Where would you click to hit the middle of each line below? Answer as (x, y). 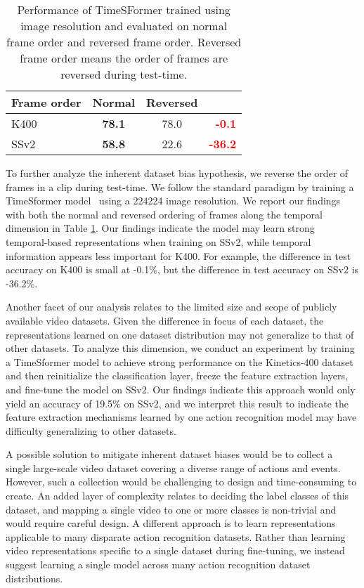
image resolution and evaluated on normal (124, 26)
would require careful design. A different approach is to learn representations (171, 523)
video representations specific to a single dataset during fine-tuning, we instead (175, 550)
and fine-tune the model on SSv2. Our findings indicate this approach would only (181, 389)
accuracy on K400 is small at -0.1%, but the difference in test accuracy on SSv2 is (182, 269)
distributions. (34, 578)
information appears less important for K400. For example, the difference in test (178, 255)
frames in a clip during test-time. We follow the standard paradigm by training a (180, 187)
